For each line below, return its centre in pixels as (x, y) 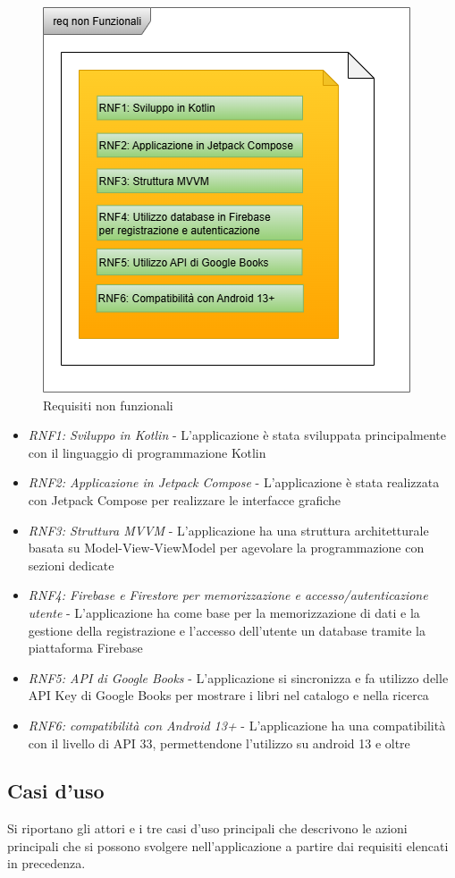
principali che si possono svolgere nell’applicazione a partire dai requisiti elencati (228, 845)
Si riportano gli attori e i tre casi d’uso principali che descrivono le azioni (207, 828)
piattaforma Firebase (85, 648)
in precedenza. (46, 863)
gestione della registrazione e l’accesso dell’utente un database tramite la (227, 630)
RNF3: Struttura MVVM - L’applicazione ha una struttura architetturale (228, 530)
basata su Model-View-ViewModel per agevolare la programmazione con (226, 548)
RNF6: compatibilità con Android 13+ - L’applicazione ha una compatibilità (237, 725)
